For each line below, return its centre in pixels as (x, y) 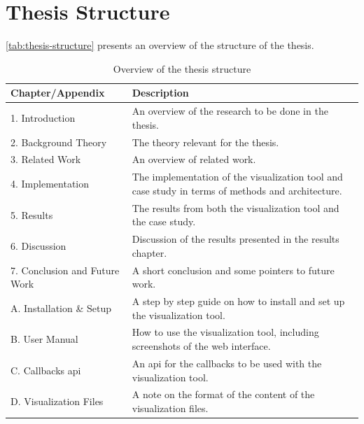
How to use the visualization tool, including (225, 332)
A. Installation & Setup (61, 308)
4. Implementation (50, 184)
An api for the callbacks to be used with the (227, 363)
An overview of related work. (194, 159)
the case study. (164, 221)
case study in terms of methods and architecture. (237, 190)
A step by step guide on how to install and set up (238, 301)
